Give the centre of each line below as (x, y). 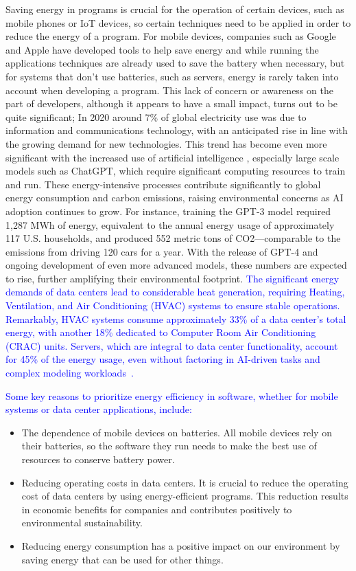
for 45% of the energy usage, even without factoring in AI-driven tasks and (163, 359)
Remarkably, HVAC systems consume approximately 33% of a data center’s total (176, 318)
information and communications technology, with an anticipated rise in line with (177, 130)
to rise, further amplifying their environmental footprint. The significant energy (173, 278)
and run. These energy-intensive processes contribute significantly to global (163, 184)
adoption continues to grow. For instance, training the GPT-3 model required (168, 211)
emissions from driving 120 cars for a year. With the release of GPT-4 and (162, 251)
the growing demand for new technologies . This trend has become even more (166, 143)
